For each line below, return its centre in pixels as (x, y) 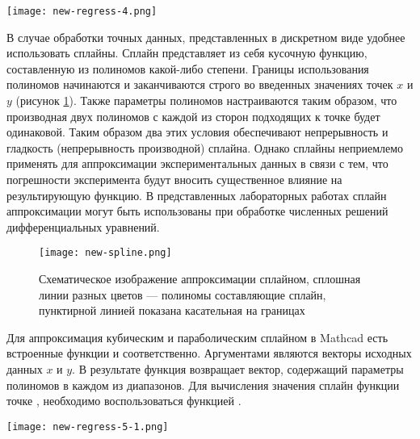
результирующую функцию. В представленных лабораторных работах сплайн (197, 195)
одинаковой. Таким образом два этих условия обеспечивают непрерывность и (197, 132)
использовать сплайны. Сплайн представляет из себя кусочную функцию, (187, 53)
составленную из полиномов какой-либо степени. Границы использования (188, 68)
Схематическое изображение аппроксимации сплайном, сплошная (200, 279)
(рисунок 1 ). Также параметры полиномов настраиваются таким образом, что (206, 100)
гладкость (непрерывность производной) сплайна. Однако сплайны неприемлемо (205, 147)
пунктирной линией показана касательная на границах (172, 310)
